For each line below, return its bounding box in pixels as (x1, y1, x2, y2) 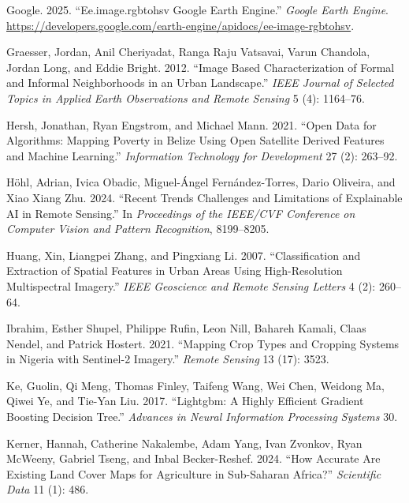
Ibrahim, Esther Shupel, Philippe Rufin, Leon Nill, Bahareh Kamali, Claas (6, 320, 366, 336)
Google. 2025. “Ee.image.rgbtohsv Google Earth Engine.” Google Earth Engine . (6, 2, 389, 17)
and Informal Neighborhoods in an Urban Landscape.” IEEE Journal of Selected (6, 74, 394, 91)
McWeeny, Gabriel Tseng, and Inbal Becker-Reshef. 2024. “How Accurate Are (6, 450, 381, 467)
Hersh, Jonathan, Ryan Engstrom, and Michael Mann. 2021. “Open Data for (6, 116, 377, 133)
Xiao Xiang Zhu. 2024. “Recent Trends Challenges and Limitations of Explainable (6, 189, 403, 205)
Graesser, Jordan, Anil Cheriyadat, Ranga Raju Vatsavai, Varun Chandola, (6, 43, 370, 60)
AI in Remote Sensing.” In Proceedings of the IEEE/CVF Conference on (6, 205, 355, 221)
